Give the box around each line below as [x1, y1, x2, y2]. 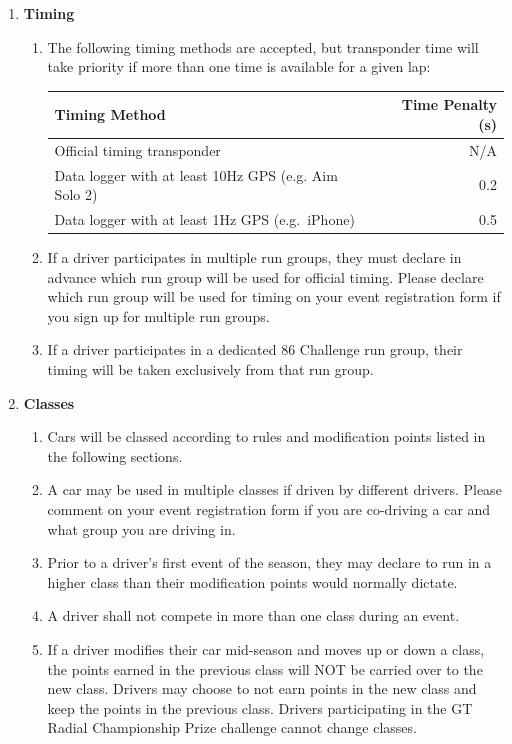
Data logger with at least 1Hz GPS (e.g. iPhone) [54, 209, 355, 229]
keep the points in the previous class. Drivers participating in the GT [47, 697, 473, 718]
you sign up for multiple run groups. [47, 305, 270, 326]
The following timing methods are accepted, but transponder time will [47, 36, 479, 57]
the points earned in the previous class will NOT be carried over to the [47, 658, 483, 679]
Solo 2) [54, 184, 98, 205]
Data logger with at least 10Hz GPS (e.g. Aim [54, 164, 338, 185]
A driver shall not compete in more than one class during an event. [47, 605, 460, 626]
